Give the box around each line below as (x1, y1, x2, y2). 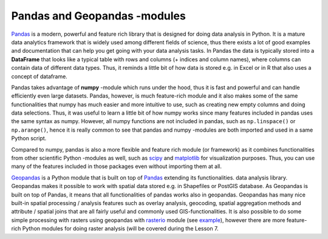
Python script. (11, 135, 47, 142)
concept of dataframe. (11, 73, 68, 80)
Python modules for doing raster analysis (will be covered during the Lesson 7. (22, 225, 219, 232)
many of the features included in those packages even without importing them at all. (11, 163, 222, 170)
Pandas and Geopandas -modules (11, 9, 186, 22)
